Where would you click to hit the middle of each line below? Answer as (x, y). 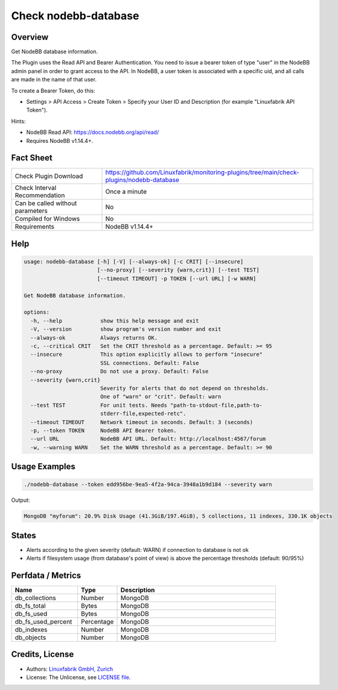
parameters (31, 211)
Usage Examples (43, 467)
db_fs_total (30, 606)
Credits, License (43, 654)
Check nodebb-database (75, 16)
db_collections (36, 598)
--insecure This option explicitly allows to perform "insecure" (146, 355)
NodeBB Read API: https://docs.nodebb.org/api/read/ (93, 132)
